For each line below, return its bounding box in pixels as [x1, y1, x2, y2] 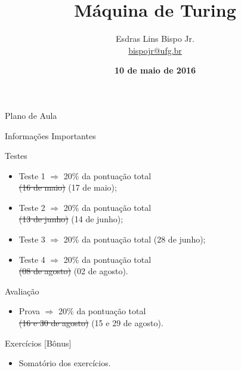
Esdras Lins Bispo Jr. [116, 32, 194, 45]
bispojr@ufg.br [128, 44, 182, 56]
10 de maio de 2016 [114, 64, 196, 76]
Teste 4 [18, 253, 45, 265]
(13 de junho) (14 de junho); [18, 213, 123, 225]
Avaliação [5, 284, 39, 297]
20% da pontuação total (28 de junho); [63, 233, 206, 246]
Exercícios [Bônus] [5, 336, 72, 349]
